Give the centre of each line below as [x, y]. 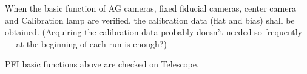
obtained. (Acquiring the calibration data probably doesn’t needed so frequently [153, 32]
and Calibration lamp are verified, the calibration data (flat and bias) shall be [150, 20]
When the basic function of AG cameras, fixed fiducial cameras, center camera [150, 8]
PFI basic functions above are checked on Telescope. [102, 64]
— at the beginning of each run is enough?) [86, 43]
